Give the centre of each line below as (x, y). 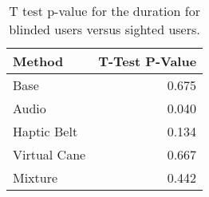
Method (38, 61)
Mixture (35, 177)
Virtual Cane (49, 154)
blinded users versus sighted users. (104, 29)
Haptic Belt (45, 131)
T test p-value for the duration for (104, 11)
